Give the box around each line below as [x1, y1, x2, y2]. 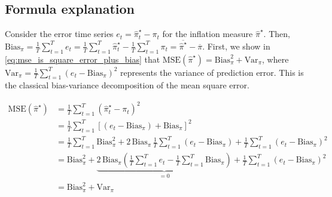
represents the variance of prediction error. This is [120, 66, 304, 78]
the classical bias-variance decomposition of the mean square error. [5, 79, 249, 91]
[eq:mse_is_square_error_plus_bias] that [5, 53, 160, 65]
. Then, [263, 27, 290, 40]
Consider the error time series [5, 27, 114, 40]
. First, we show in [202, 39, 270, 52]
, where [262, 53, 289, 65]
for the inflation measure [162, 27, 253, 40]
